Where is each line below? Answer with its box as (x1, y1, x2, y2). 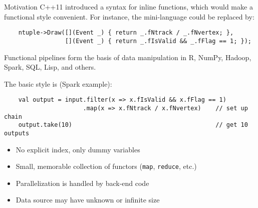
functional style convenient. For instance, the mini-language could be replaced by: (4, 11, 254, 22)
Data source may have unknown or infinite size (16, 194, 160, 205)
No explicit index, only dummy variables (16, 144, 140, 154)
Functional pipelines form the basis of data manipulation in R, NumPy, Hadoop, (4, 52, 251, 62)
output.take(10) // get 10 (18, 121, 248, 129)
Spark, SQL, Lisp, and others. (4, 62, 96, 72)
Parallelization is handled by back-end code (16, 177, 149, 188)
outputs (4, 129, 30, 137)
